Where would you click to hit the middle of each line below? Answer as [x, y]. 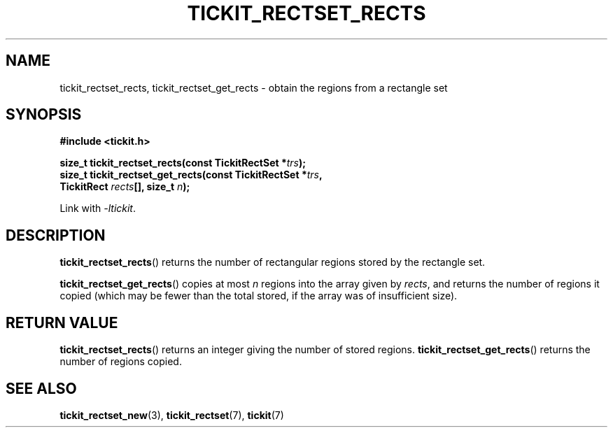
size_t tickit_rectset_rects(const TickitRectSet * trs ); [183, 163]
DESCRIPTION [56, 235]
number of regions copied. [121, 362]
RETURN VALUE [62, 322]
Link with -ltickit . [98, 208]
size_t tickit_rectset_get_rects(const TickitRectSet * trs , [191, 175]
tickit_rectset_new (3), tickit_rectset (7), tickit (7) [172, 415]
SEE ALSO [41, 388]
